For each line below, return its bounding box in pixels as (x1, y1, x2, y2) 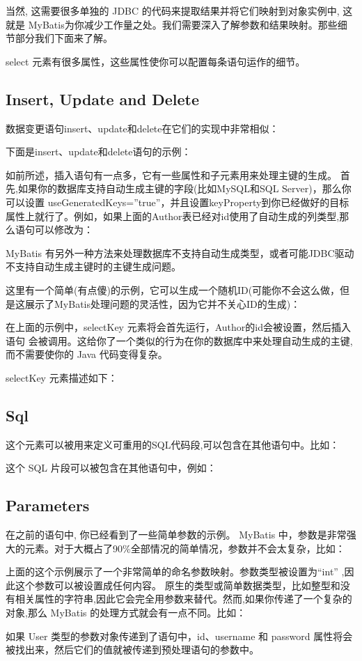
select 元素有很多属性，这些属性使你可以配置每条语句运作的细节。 (6, 54, 306, 68)
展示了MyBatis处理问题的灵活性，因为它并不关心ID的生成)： (24, 296, 301, 311)
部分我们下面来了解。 (15, 31, 113, 45)
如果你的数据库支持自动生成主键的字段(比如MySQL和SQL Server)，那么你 (17, 181, 352, 196)
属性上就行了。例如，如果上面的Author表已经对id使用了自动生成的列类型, (6, 208, 340, 223)
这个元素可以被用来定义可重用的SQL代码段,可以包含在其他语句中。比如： (6, 437, 340, 451)
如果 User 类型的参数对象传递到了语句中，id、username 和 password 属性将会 (6, 628, 353, 643)
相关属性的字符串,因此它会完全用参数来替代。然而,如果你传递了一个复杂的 (15, 591, 352, 606)
